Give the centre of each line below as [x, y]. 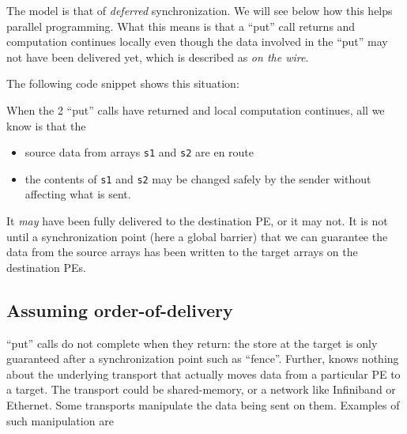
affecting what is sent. [78, 194]
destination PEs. [46, 267]
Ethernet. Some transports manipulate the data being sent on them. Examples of [203, 405]
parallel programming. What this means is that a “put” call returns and [181, 26]
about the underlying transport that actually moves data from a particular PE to [203, 374]
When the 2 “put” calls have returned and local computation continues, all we [196, 109]
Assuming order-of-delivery [120, 309]
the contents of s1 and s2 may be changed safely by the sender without [198, 178]
